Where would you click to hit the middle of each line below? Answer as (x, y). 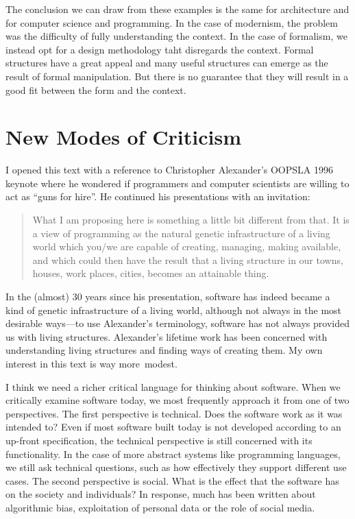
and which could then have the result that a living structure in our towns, (188, 259)
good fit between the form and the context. (96, 89)
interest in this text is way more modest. (91, 363)
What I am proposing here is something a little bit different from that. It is (191, 220)
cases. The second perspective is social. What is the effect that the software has (172, 480)
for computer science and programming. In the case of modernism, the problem (172, 22)
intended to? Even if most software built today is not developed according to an (173, 427)
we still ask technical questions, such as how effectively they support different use (176, 467)
